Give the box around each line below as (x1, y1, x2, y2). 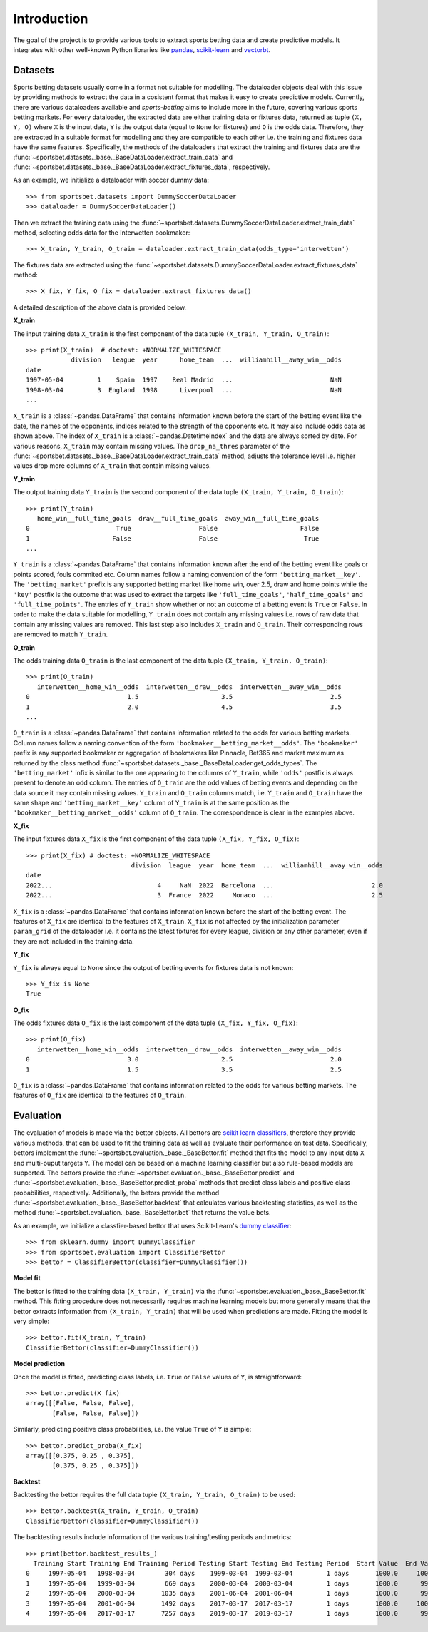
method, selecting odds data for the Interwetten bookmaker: (13, 228, 190, 237)
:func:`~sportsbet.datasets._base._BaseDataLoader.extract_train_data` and (13, 153, 233, 161)
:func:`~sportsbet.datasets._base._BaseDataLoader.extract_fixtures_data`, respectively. (13, 163, 270, 171)
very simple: (13, 1317, 50, 1325)
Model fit (13, 1274, 41, 1282)
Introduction (13, 11, 88, 26)
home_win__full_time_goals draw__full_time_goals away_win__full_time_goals (36, 514, 320, 522)
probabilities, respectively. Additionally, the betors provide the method (13, 1188, 220, 1197)
